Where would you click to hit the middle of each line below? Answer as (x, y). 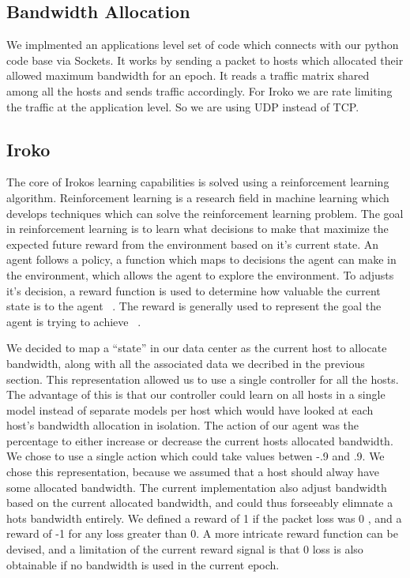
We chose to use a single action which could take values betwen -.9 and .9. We (196, 456)
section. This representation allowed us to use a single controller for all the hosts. (203, 379)
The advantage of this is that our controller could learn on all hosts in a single (196, 394)
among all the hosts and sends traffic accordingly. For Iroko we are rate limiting (199, 90)
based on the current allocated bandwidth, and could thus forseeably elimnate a (200, 503)
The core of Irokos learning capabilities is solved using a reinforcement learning (198, 182)
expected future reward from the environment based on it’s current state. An (193, 244)
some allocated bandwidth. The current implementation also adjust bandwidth (197, 487)
